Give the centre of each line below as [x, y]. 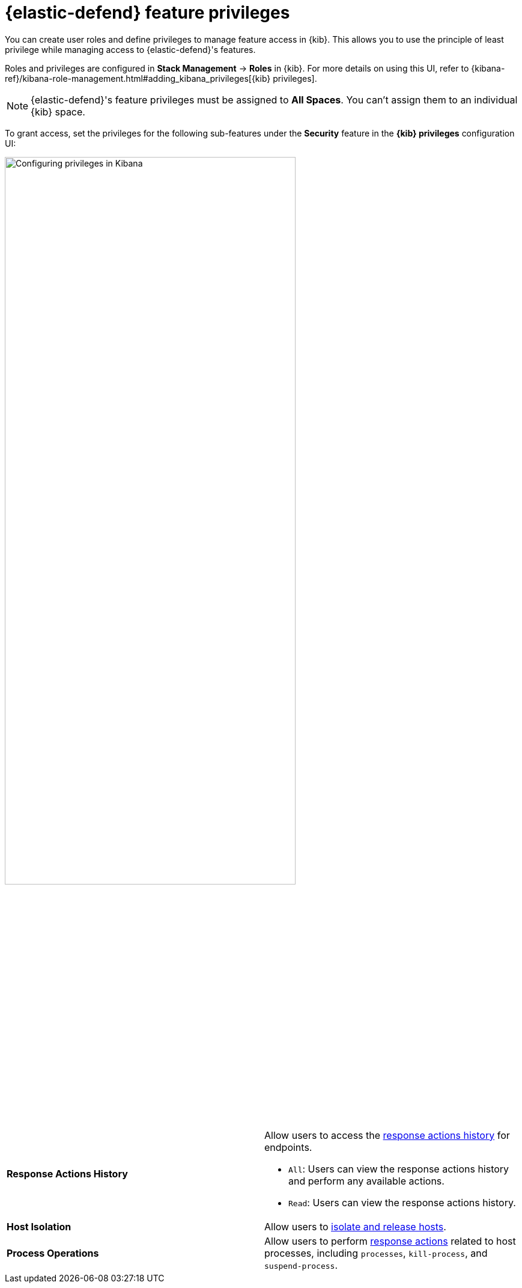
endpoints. [288, 1147]
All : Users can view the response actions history [399, 1169]
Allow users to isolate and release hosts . [355, 1226]
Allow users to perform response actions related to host [390, 1241]
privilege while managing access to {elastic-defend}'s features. [130, 49]
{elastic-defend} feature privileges [147, 13]
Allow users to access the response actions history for [387, 1135]
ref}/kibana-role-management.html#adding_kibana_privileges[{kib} [138, 78]
